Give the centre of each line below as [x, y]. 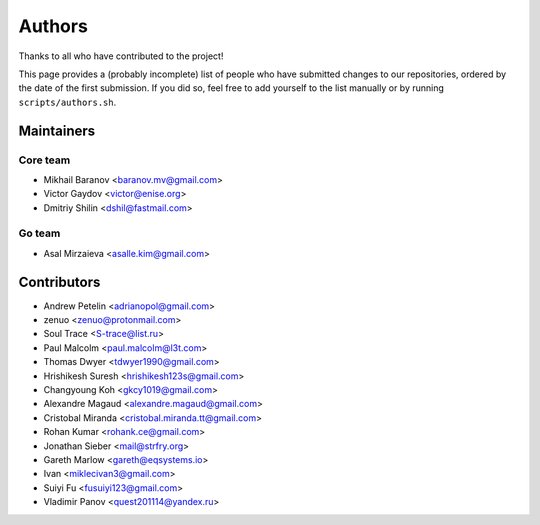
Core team [44, 160]
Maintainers [57, 130]
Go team [39, 233]
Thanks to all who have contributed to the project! [121, 56]
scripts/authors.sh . [67, 102]
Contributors [59, 281]
